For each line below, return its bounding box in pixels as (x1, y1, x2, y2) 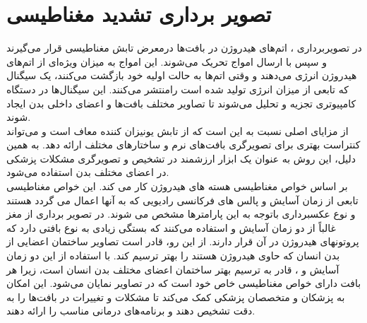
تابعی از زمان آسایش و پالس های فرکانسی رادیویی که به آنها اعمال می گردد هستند (6, 192, 359, 207)
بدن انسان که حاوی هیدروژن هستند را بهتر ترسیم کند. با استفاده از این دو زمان (6, 248, 340, 263)
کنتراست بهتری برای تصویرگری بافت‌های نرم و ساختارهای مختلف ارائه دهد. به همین (6, 137, 361, 152)
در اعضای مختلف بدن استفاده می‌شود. (6, 165, 169, 180)
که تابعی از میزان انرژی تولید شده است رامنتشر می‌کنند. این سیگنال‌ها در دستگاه (6, 81, 349, 96)
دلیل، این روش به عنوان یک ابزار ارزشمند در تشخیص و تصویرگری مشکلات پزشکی (6, 151, 356, 165)
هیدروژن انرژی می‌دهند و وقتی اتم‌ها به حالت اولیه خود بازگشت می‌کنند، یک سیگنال (6, 68, 357, 83)
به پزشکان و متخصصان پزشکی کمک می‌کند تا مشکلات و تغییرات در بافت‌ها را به (6, 289, 345, 304)
